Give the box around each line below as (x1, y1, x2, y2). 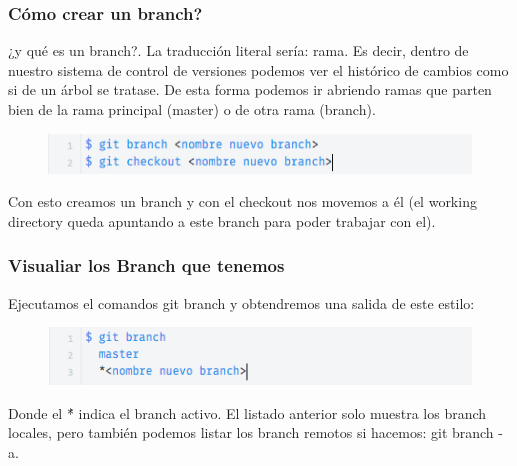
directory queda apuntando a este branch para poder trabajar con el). (8, 210, 436, 231)
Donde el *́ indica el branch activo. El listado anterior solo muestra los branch (8, 402, 487, 423)
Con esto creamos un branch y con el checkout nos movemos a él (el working (8, 191, 477, 212)
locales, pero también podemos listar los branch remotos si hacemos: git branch (8, 422, 494, 443)
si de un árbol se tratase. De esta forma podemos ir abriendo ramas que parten (8, 79, 492, 100)
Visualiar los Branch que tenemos (8, 253, 285, 278)
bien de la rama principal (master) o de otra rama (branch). (8, 99, 376, 119)
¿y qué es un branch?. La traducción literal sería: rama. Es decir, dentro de (8, 40, 469, 61)
